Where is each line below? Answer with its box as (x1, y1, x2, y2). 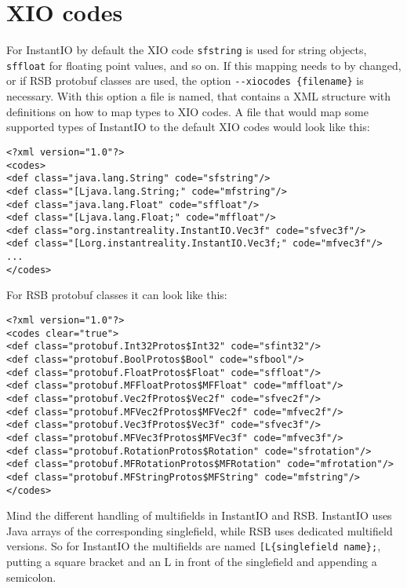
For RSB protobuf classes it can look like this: (6, 287, 227, 303)
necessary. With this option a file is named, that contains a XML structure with (6, 88, 391, 104)
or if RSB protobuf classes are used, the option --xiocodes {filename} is (6, 72, 364, 89)
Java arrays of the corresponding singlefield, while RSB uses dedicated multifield (6, 522, 393, 539)
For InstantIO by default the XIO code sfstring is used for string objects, (6, 42, 367, 58)
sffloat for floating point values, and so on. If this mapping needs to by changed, (6, 57, 402, 73)
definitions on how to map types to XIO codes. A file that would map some (6, 103, 369, 119)
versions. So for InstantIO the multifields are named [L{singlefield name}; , (6, 538, 381, 554)
